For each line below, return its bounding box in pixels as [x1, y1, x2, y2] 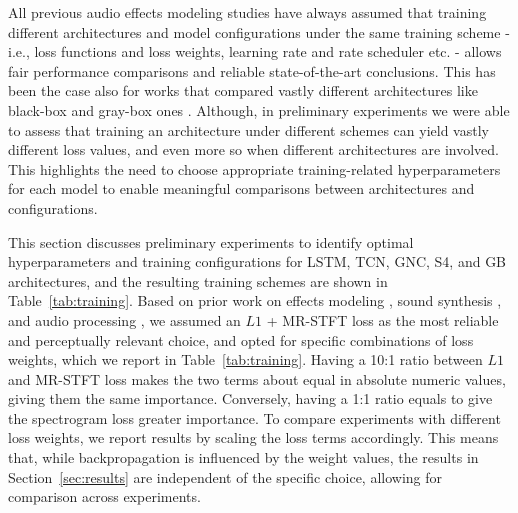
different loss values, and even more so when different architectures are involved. [8, 139, 499, 160]
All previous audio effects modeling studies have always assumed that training [8, 2, 487, 22]
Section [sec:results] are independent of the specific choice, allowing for [8, 466, 443, 487]
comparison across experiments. [8, 486, 201, 507]
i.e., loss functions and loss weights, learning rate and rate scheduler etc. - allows [8, 41, 502, 62]
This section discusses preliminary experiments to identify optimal [8, 231, 414, 252]
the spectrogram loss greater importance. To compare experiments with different [8, 407, 501, 428]
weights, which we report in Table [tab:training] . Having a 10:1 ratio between [8, 349, 483, 370]
